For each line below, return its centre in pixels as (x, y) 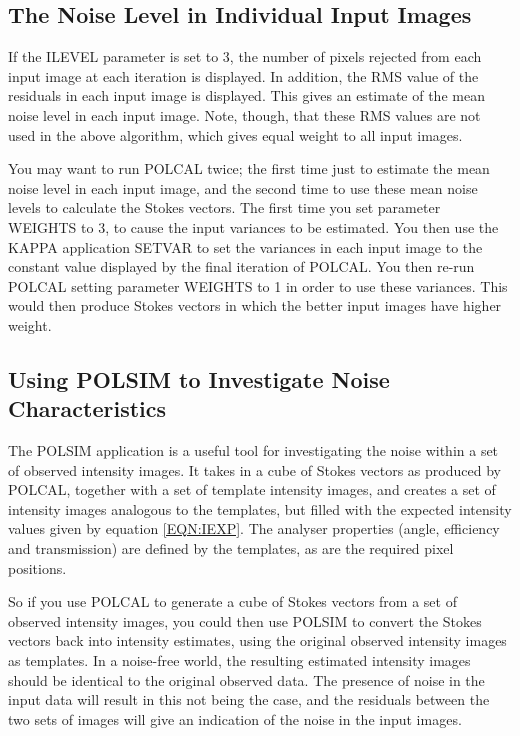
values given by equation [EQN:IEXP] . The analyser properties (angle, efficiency (254, 528)
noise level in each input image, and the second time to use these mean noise (243, 187)
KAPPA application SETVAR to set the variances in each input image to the (245, 246)
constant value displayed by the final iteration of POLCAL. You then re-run (241, 266)
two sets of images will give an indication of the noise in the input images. (235, 718)
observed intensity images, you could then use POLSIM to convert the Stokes (245, 620)
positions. (37, 567)
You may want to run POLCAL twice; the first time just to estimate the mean (249, 168)
